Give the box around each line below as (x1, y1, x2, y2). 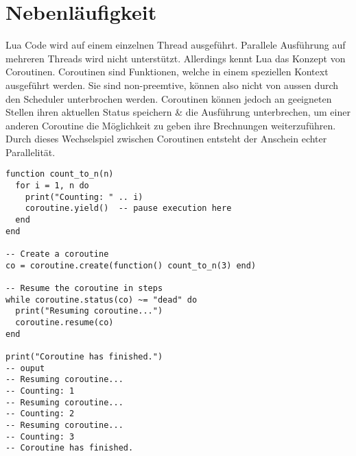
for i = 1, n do (15, 181, 89, 191)
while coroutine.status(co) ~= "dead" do (5, 294, 198, 305)
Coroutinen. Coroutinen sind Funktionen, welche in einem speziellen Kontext (5, 64, 329, 79)
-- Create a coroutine (5, 249, 109, 259)
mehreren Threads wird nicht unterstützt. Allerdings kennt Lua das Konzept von (5, 51, 346, 65)
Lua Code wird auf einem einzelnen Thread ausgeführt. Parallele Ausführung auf (5, 38, 346, 52)
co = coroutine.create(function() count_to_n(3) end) (5, 260, 257, 270)
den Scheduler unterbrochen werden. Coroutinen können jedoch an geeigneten (5, 91, 332, 105)
